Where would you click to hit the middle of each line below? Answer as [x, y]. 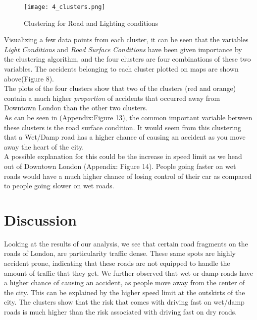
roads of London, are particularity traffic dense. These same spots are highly [120, 253]
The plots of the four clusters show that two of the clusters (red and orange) [120, 88]
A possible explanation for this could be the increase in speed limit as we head [123, 156]
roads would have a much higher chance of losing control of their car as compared [128, 176]
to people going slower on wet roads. [59, 186]
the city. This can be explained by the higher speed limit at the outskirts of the [125, 292]
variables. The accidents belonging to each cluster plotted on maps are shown [121, 69]
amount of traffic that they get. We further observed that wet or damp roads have [128, 273]
